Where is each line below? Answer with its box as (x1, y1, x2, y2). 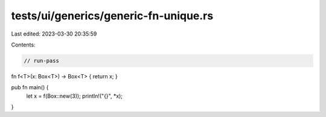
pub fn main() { (11, 84, 49, 91)
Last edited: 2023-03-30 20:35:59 (11, 30, 97, 37)
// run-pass (24, 57, 60, 64)
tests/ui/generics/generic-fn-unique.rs (11, 9, 214, 22)
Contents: (11, 41, 36, 48)
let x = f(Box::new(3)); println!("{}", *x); (26, 92, 123, 100)
